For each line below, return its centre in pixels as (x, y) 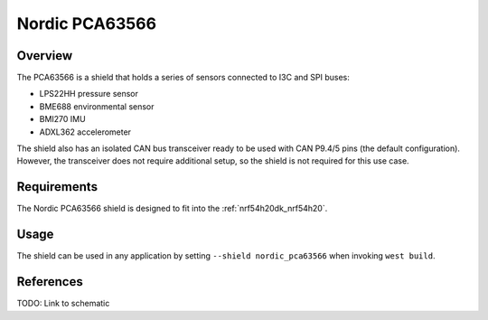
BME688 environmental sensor (97, 106)
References (50, 282)
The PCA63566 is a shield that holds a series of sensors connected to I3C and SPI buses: (183, 78)
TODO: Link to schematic (63, 304)
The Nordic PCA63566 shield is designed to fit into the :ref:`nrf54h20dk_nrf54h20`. (172, 209)
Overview (45, 56)
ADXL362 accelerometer (85, 132)
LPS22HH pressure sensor (89, 94)
